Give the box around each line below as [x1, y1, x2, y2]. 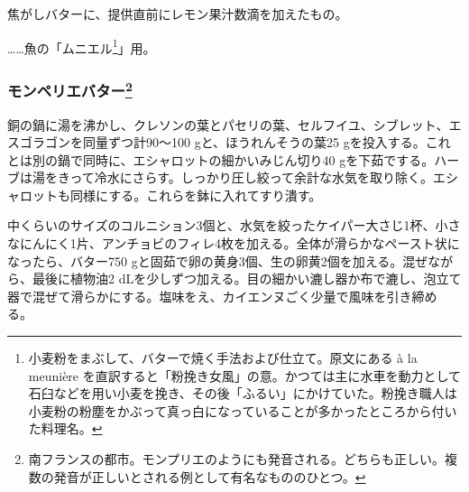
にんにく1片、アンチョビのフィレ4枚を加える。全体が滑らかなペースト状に [19, 234, 460, 253]
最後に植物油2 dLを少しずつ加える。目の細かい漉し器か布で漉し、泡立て [32, 269, 462, 288]
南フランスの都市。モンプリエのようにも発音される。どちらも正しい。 [28, 450, 446, 469]
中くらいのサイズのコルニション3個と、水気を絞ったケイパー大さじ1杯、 [7, 216, 436, 235]
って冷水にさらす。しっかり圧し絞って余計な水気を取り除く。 [69, 168, 434, 187]
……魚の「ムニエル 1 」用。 [7, 35, 156, 57]
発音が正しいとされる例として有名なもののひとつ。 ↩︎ [53, 467, 366, 486]
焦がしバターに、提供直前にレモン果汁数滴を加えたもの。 [7, 5, 348, 23]
